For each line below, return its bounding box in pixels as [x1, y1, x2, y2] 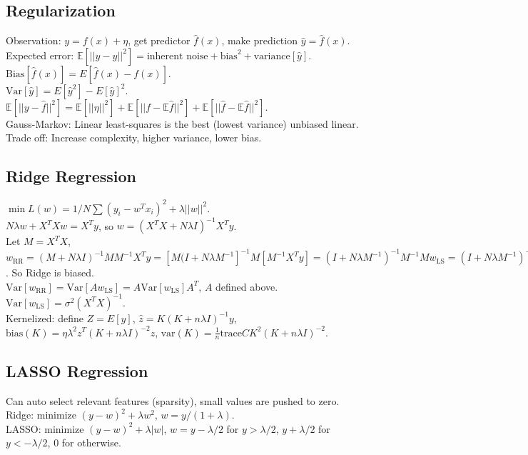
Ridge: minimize [6, 407, 76, 422]
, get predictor [128, 33, 191, 48]
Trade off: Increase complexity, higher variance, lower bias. [6, 130, 262, 145]
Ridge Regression [6, 165, 136, 187]
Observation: [6, 33, 61, 48]
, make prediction [221, 33, 298, 48]
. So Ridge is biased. [6, 265, 95, 280]
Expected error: [6, 47, 74, 62]
